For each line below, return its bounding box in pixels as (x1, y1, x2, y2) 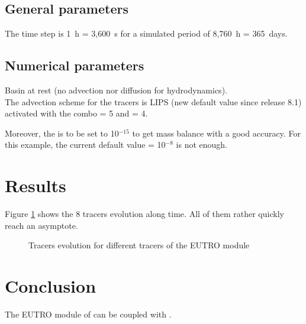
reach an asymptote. (5, 219, 78, 231)
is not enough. (176, 138, 228, 151)
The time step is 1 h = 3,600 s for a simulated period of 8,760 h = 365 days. (5, 27, 288, 40)
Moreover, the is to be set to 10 (5, 127, 119, 139)
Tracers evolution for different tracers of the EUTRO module (28, 239, 250, 251)
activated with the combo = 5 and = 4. (5, 107, 148, 119)
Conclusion (5, 274, 96, 298)
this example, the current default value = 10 (5, 138, 166, 151)
